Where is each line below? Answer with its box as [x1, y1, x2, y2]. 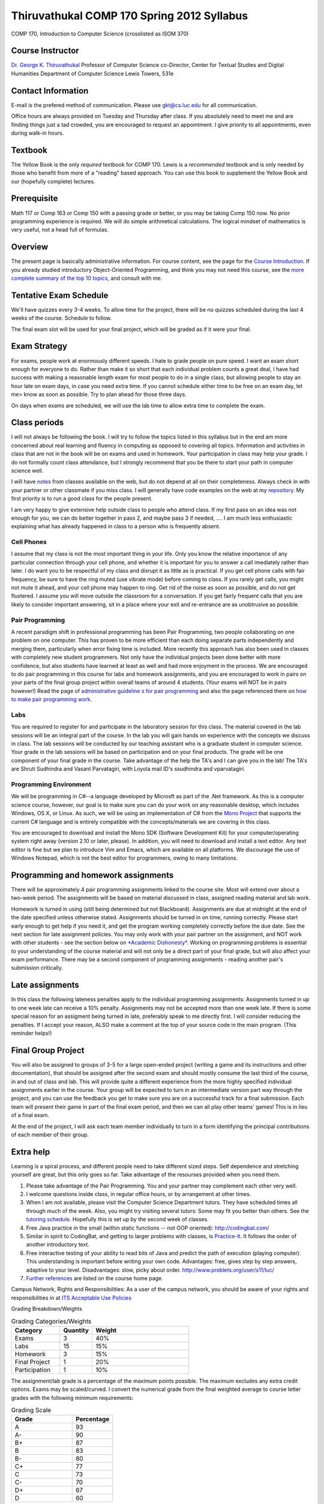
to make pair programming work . [11, 695, 92, 703]
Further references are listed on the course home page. [26, 1274, 163, 1281]
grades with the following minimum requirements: [11, 1394, 134, 1401]
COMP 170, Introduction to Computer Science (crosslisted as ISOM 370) [11, 30, 189, 37]
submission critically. [11, 964, 63, 972]
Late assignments [11, 980, 79, 990]
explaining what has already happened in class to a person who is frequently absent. [11, 523, 221, 530]
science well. [11, 467, 44, 474]
